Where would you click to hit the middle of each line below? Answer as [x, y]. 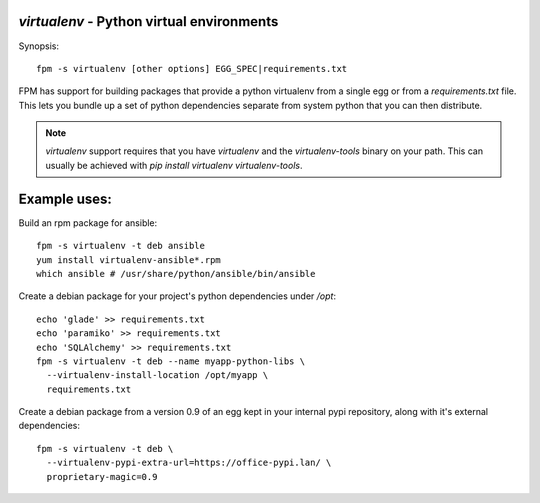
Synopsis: [39, 46]
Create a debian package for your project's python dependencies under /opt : [177, 296]
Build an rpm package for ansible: [88, 222]
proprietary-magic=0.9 [102, 476]
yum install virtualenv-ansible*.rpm [129, 259]
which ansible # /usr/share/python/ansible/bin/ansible [176, 273]
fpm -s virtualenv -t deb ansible [120, 246]
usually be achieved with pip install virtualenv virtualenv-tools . [174, 165]
